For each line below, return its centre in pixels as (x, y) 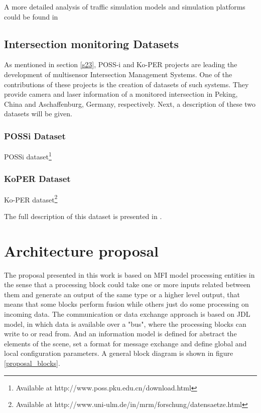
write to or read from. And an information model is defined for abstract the (120, 334)
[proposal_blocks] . (32, 363)
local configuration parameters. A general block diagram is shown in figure (119, 353)
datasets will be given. (38, 114)
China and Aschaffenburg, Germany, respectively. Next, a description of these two (130, 104)
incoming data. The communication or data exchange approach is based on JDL (127, 314)
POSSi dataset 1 (28, 156)
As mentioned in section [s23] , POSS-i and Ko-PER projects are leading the (121, 64)
